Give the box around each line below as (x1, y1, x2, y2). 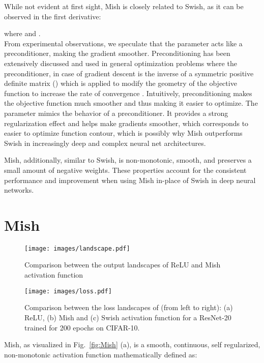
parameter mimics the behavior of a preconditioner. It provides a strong (4, 107, 228, 118)
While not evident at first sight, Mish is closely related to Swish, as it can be (4, 1, 244, 11)
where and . (4, 28, 41, 39)
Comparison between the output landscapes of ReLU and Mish (24, 259, 221, 270)
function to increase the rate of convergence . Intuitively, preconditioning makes (4, 87, 252, 98)
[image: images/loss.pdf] (24, 287, 112, 295)
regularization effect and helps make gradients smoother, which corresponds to (4, 117, 249, 128)
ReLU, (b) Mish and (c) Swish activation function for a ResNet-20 (24, 312, 231, 322)
